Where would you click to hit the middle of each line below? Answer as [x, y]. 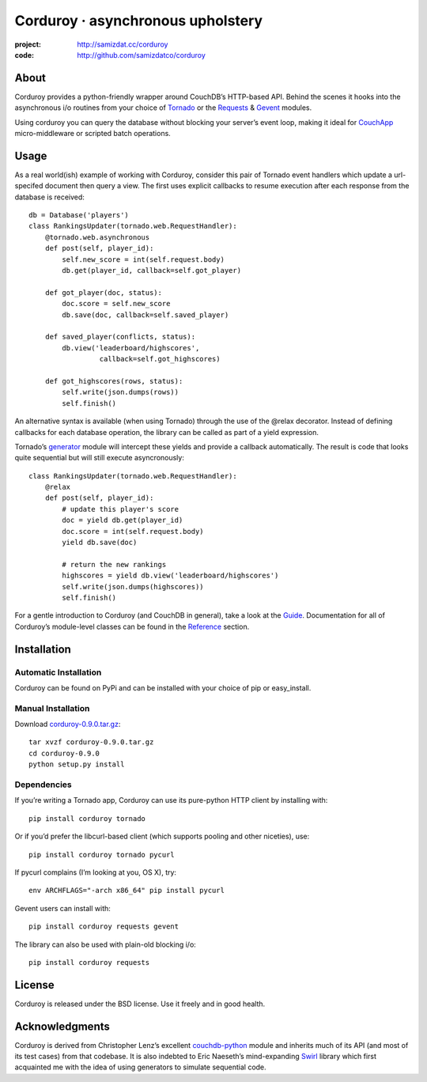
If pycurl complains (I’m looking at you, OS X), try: [96, 872]
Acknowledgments [62, 1026]
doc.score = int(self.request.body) [133, 531]
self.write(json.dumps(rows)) [121, 392]
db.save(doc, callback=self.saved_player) [145, 315]
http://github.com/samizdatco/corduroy [141, 55]
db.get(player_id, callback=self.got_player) [151, 270]
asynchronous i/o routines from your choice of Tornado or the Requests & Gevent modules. [163, 108]
